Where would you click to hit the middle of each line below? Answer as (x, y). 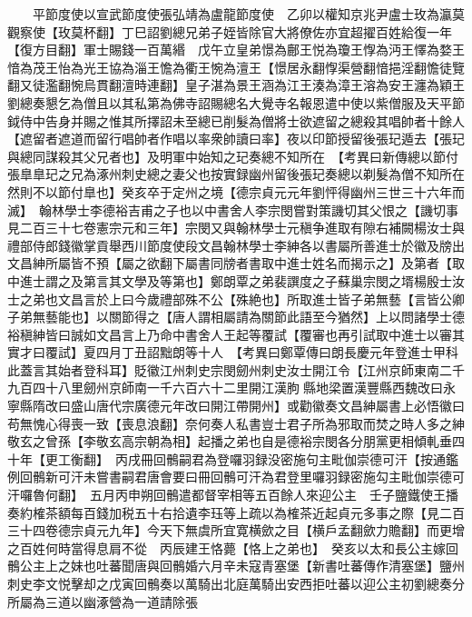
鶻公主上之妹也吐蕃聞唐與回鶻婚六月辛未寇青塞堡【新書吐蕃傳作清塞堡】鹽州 (236, 566)
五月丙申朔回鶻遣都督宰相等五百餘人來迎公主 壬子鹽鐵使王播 (274, 495)
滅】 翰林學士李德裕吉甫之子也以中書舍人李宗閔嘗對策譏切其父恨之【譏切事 (233, 209)
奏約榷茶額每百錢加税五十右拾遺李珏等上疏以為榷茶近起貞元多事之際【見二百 (236, 512)
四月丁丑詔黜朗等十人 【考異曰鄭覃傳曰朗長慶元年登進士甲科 (277, 352)
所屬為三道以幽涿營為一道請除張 (103, 601)
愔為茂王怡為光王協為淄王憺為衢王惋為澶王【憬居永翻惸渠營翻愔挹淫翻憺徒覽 (236, 67)
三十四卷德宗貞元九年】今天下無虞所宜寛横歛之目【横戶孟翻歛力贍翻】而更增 (236, 530)
